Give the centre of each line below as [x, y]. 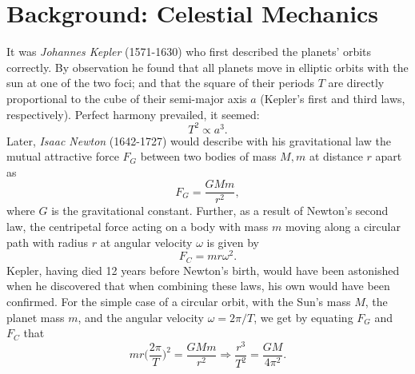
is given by [233, 242]
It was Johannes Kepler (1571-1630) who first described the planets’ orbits [189, 52]
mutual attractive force [63, 156]
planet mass [36, 317]
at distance [336, 156]
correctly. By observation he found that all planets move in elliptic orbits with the [207, 67]
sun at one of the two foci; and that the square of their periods [160, 83]
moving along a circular [343, 227]
